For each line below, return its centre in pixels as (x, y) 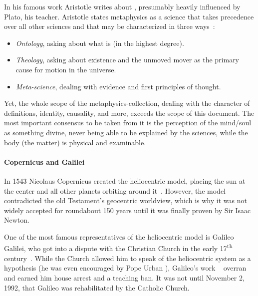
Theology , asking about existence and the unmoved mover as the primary (128, 60)
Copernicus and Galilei (44, 161)
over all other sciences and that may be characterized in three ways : (110, 26)
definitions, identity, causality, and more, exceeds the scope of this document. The (129, 113)
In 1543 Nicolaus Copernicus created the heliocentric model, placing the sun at (125, 180)
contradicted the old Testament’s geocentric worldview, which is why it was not (126, 200)
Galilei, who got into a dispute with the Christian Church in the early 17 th (118, 248)
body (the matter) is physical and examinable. (75, 142)
